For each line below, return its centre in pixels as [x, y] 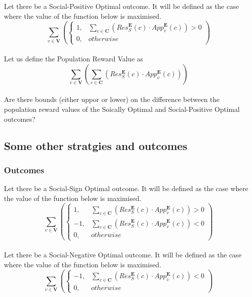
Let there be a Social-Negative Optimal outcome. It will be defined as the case [123, 255]
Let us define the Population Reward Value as [74, 59]
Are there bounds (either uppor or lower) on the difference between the [112, 99]
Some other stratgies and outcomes [96, 145]
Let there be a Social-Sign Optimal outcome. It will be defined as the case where [126, 188]
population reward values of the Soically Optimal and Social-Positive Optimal [122, 109]
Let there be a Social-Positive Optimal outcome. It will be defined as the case [122, 6]
